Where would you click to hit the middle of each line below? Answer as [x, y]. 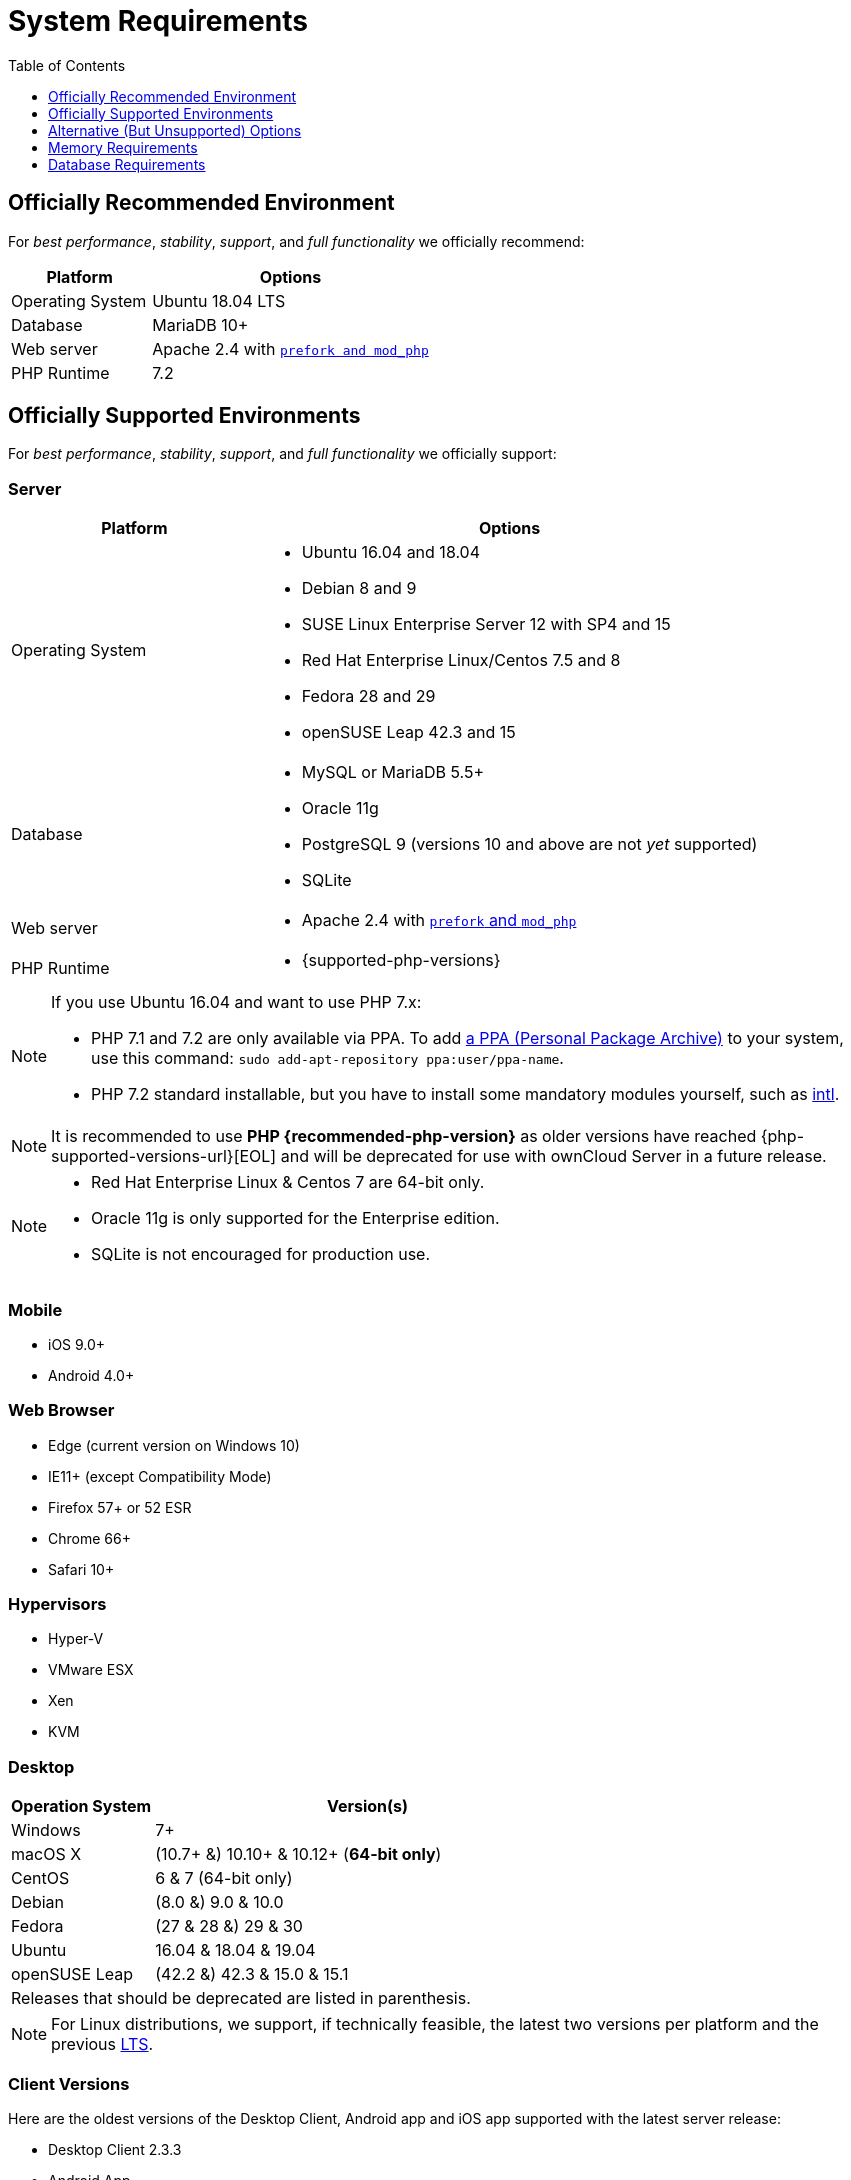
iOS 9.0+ [77, 1344]
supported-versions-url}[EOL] [164, 1156]
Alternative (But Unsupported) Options [175, 130]
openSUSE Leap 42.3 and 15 [408, 732]
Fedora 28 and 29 [368, 696]
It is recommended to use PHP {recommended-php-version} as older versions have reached [404, 1136]
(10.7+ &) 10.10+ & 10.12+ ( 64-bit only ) [298, 1854]
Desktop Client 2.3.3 [115, 2149]
